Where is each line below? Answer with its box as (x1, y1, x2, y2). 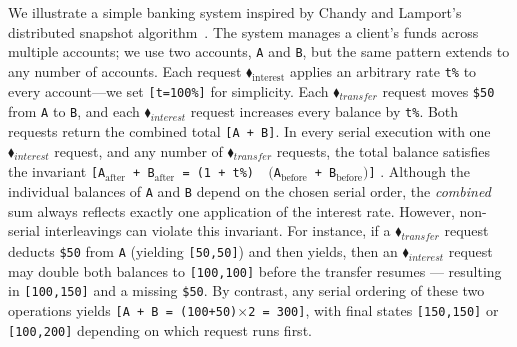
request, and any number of (54, 140, 223, 161)
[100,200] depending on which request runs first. (8, 319, 312, 340)
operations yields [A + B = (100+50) (8, 300, 238, 321)
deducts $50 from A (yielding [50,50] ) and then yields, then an (8, 241, 398, 262)
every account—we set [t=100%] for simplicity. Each (8, 80, 329, 101)
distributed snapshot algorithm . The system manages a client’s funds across (8, 21, 479, 42)
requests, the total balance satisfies (276, 140, 490, 161)
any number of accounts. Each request (8, 60, 242, 81)
